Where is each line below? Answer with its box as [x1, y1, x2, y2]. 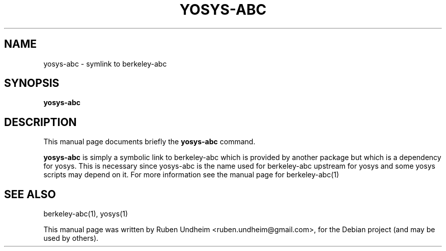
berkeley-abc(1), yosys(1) [43, 209, 128, 218]
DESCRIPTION [4, 115, 77, 129]
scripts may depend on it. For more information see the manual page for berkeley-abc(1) [43, 170, 339, 179]
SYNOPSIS [4, 77, 60, 90]
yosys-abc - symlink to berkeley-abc [43, 59, 167, 68]
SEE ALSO [4, 187, 56, 201]
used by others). [43, 234, 99, 243]
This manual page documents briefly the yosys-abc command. [43, 137, 256, 146]
